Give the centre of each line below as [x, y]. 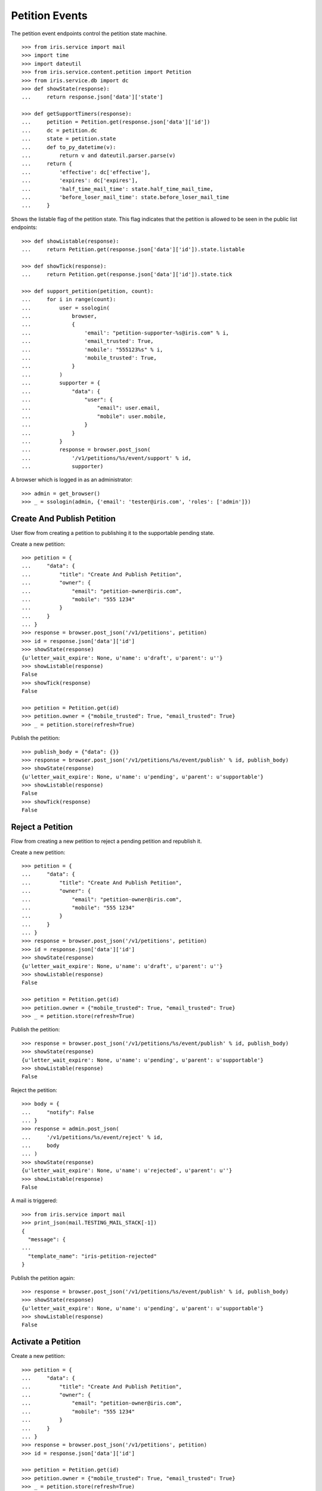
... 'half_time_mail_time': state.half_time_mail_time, [118, 189]
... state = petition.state [69, 139]
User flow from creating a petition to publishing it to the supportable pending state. [113, 533]
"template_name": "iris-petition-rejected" [92, 1256]
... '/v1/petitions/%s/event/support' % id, [107, 458]
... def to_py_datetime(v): [69, 147]
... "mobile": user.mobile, [94, 416]
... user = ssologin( [66, 308]
